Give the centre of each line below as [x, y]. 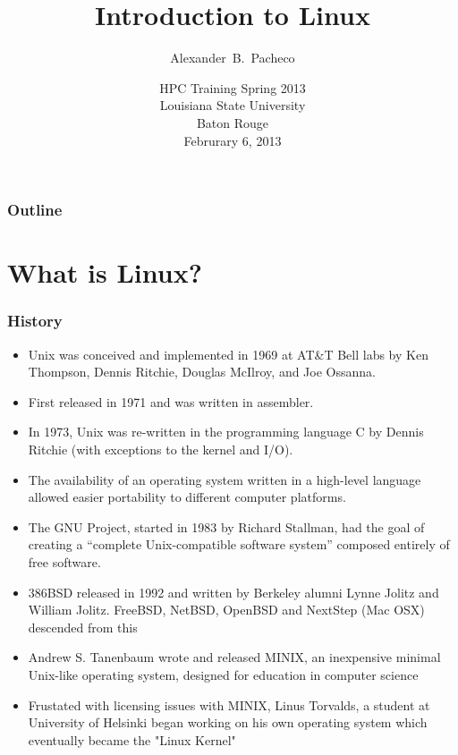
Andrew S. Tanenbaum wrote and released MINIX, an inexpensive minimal [234, 657]
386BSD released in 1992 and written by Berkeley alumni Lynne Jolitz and [233, 592]
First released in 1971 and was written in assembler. [171, 401]
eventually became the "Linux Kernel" [132, 739]
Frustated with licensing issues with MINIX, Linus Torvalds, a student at [229, 704]
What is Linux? [105, 272]
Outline [35, 210]
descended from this [83, 627]
